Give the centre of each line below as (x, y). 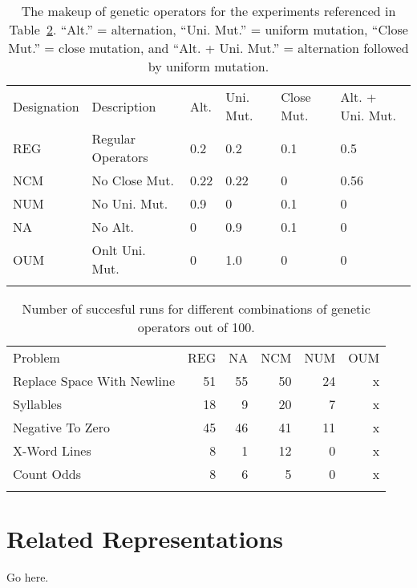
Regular (114, 138)
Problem (36, 357)
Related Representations (145, 539)
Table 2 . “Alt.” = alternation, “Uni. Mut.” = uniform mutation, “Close (208, 29)
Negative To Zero (61, 427)
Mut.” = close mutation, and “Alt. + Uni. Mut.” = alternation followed (208, 48)
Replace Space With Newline (94, 381)
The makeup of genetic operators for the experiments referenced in (208, 11)
